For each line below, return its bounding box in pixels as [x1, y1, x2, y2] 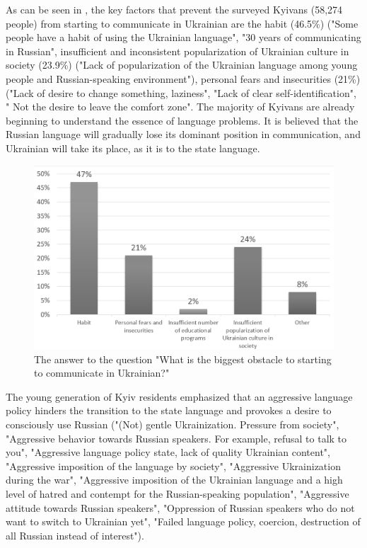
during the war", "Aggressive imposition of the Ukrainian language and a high [6, 472, 343, 487]
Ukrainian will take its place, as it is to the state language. [6, 140, 260, 155]
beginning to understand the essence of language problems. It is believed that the [6, 113, 359, 127]
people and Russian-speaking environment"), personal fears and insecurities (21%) [6, 71, 361, 86]
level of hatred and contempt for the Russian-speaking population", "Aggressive [6, 486, 349, 501]
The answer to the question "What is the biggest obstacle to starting [34, 351, 332, 366]
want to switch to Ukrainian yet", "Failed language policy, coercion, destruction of [6, 514, 361, 529]
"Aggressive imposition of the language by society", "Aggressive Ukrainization [6, 458, 341, 473]
